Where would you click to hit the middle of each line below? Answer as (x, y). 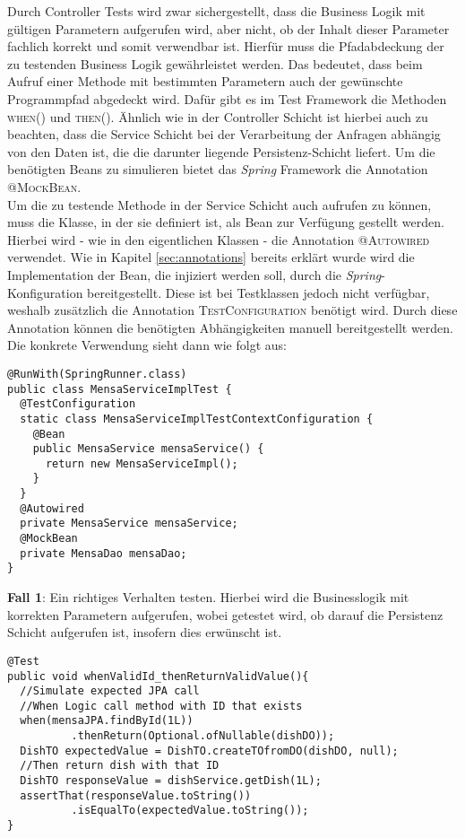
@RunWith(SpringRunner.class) (97, 374)
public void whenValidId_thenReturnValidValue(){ (158, 676)
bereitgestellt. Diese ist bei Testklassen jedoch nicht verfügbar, (258, 292)
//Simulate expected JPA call (110, 691)
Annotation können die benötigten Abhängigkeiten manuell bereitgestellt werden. (230, 327)
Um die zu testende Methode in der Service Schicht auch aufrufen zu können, (220, 204)
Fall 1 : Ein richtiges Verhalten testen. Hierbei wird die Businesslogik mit (208, 597)
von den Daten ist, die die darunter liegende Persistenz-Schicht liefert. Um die (221, 151)
